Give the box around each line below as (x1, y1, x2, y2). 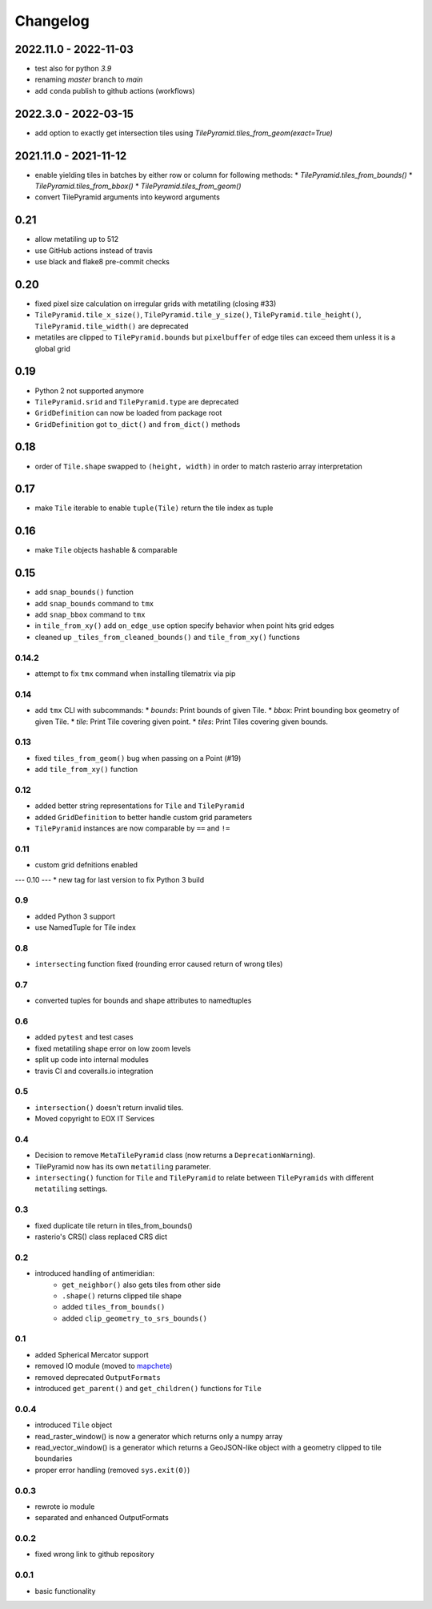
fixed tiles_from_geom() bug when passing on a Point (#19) (34, 753, 242, 762)
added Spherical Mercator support (34, 1350, 149, 1359)
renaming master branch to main (34, 74, 143, 84)
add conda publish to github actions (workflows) (34, 86, 195, 95)
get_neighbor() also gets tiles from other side (62, 1280, 222, 1289)
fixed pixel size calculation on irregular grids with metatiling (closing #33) (34, 299, 277, 308)
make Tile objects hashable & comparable (34, 545, 178, 555)
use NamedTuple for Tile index (34, 923, 136, 932)
